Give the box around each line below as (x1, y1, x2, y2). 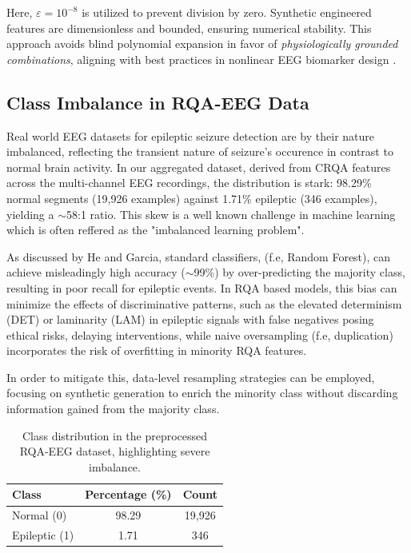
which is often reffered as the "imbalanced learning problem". (6, 221, 305, 238)
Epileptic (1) (12, 527, 74, 543)
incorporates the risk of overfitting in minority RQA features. (6, 342, 307, 359)
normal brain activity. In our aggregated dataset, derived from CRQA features (6, 158, 391, 175)
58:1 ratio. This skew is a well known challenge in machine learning (66, 205, 396, 222)
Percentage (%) (85, 486, 172, 503)
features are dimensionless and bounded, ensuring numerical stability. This (6, 19, 372, 36)
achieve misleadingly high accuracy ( (6, 264, 186, 280)
